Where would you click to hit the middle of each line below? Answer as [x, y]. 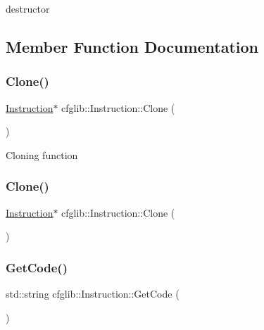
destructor [28, 8]
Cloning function [42, 154]
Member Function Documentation [132, 46]
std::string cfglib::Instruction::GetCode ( [93, 293]
